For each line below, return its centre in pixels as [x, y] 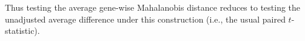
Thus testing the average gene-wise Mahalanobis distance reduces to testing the [153, 7]
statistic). [22, 31]
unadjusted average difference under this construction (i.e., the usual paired [145, 19]
